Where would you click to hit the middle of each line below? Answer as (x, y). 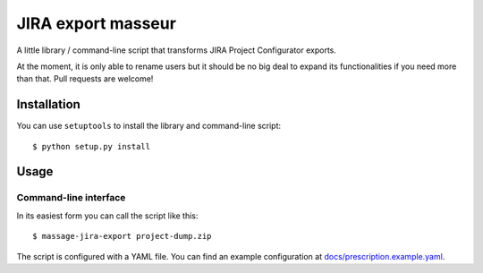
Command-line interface (71, 198)
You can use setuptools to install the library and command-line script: (149, 126)
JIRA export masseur (96, 23)
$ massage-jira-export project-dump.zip (122, 236)
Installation (48, 104)
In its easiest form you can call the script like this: (107, 216)
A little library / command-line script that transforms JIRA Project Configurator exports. (177, 50)
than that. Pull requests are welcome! (85, 79)
